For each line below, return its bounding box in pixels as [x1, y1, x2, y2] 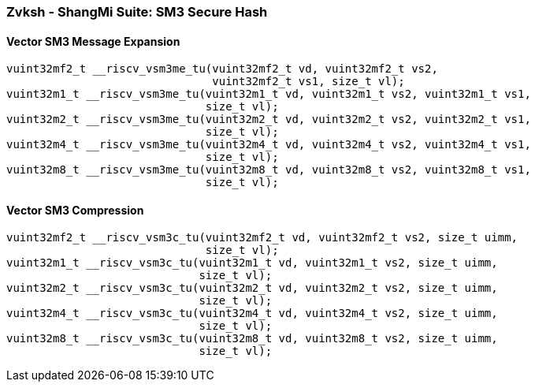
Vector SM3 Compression [6, 203, 144, 217]
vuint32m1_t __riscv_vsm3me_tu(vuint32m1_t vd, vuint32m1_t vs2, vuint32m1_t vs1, [6, 88, 531, 101]
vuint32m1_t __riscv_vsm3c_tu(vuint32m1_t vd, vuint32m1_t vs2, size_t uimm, [6, 256, 498, 270]
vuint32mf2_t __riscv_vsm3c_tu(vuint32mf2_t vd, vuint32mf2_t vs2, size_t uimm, [6, 231, 518, 244]
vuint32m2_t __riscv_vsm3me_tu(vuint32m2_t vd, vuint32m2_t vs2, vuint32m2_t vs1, [6, 113, 531, 126]
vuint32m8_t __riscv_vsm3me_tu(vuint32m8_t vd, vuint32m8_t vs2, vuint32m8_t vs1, [6, 163, 531, 177]
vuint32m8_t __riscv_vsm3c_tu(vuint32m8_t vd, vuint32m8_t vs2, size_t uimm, [6, 332, 498, 345]
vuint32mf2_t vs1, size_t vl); [212, 75, 405, 88]
